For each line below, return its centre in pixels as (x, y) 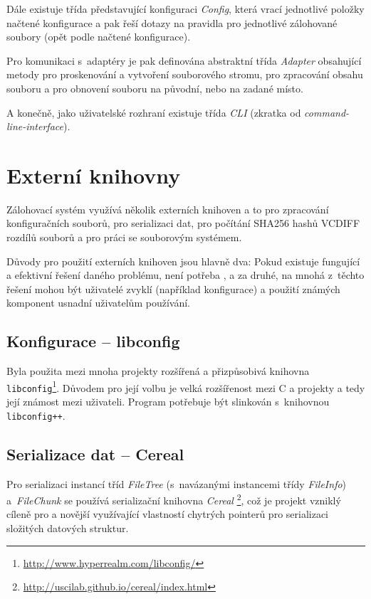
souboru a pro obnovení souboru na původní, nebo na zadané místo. (155, 88)
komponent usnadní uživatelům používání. (98, 303)
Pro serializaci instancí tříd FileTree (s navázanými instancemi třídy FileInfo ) (177, 483)
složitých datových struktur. (68, 528)
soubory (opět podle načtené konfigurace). (99, 37)
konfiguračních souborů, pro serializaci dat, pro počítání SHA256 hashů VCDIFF (183, 223)
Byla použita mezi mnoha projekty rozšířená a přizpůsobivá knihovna (158, 371)
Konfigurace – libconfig (93, 341)
